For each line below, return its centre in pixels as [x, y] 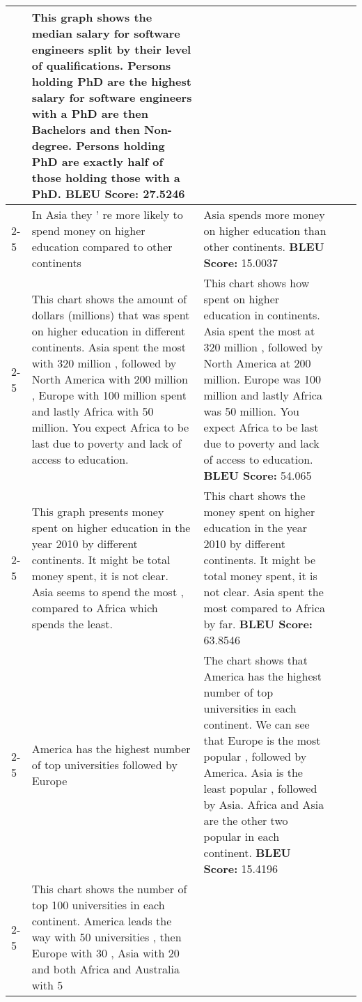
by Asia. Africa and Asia [264, 804]
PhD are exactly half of [97, 161]
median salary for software [106, 33]
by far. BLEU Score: [258, 624]
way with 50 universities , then [107, 937]
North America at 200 [257, 363]
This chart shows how [257, 283]
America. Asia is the [253, 772]
